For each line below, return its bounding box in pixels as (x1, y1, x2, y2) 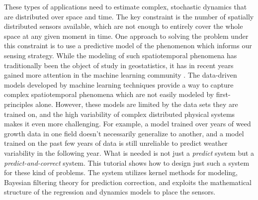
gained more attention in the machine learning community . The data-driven (4, 70, 237, 80)
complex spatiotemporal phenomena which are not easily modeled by (4, 89, 214, 100)
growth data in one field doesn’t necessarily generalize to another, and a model (4, 128, 244, 138)
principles (4, 99, 33, 109)
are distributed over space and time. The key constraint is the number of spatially (4, 11, 254, 21)
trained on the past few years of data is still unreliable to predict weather (4, 138, 228, 148)
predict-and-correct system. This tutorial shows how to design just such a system (4, 157, 250, 168)
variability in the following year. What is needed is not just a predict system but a (4, 147, 255, 158)
